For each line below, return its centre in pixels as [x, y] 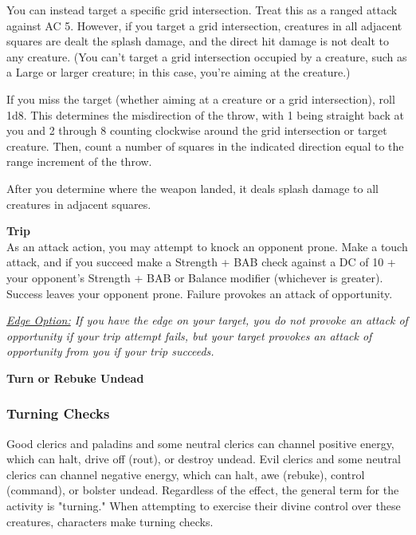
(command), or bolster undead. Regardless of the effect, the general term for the [203, 490]
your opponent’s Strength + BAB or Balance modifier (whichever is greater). [195, 277]
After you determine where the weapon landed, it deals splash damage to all [192, 188]
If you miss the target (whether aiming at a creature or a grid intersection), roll [201, 98]
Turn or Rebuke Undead [75, 378]
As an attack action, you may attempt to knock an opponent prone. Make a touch [207, 246]
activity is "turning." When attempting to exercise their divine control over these [204, 506]
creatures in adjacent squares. [79, 204]
